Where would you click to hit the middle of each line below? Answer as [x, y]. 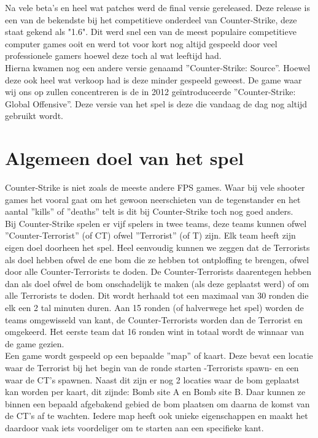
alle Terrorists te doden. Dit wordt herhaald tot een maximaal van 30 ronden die [157, 295]
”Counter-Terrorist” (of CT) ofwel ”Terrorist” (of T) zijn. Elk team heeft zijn [150, 235]
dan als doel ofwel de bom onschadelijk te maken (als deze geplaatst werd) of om [157, 283]
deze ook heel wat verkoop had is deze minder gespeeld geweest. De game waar [153, 79]
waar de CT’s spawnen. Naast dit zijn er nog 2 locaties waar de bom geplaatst [152, 379]
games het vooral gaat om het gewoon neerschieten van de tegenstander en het [153, 199]
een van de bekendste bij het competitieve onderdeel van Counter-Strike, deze [151, 19]
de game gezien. [35, 343]
